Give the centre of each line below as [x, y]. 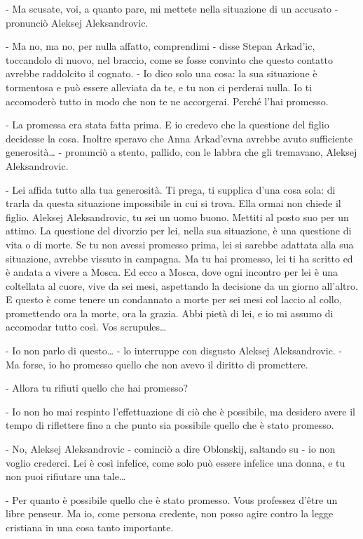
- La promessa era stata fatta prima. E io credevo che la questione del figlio [167, 125]
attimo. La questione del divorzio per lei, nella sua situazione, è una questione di [179, 231]
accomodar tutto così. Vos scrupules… [86, 327]
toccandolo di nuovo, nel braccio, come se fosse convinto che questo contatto [169, 59]
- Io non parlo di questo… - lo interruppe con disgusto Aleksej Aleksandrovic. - [174, 351]
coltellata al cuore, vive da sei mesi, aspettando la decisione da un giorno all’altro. [182, 285]
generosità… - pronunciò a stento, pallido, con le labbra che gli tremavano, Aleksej [181, 152]
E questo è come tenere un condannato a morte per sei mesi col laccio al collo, [174, 299]
